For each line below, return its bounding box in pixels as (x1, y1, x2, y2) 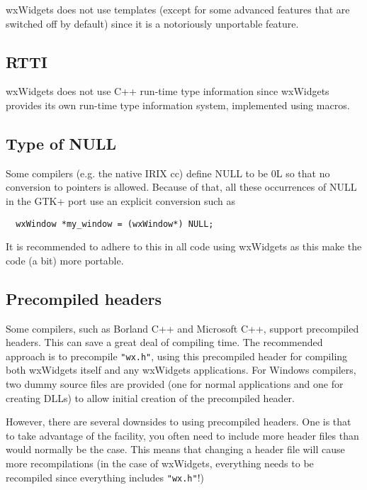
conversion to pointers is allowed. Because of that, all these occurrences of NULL (6, 179, 357, 194)
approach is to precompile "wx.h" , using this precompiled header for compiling (6, 348, 348, 363)
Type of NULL (6, 132, 117, 154)
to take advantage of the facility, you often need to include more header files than (6, 428, 359, 442)
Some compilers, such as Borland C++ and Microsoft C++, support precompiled (6, 321, 359, 335)
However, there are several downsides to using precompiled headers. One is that (6, 414, 351, 429)
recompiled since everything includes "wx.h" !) (6, 469, 205, 484)
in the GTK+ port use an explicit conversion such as (6, 193, 236, 208)
